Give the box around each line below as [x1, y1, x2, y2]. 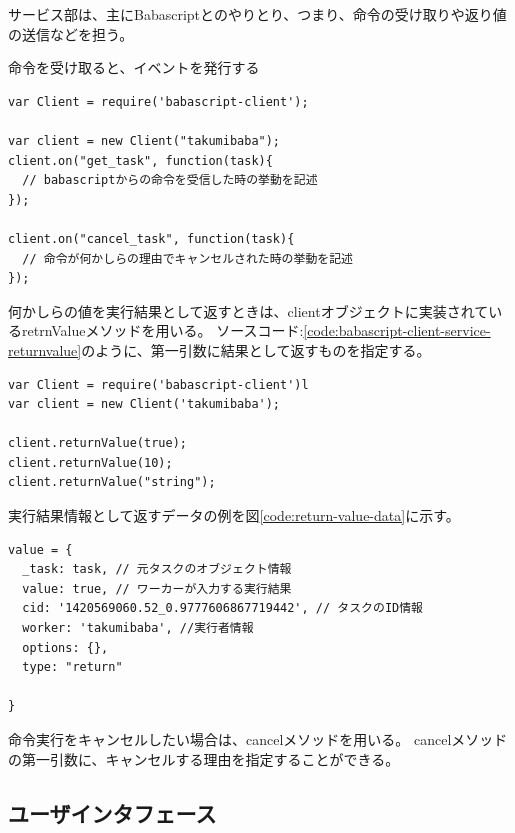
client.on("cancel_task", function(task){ [8, 231, 295, 246]
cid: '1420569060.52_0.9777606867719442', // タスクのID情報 [22, 601, 423, 616]
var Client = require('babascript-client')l [8, 377, 309, 392]
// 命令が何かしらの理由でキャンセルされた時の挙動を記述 [22, 251, 353, 266]
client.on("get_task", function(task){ [8, 153, 273, 168]
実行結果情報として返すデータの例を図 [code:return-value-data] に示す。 [8, 505, 460, 526]
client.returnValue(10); [8, 455, 173, 470]
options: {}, [22, 640, 109, 655]
